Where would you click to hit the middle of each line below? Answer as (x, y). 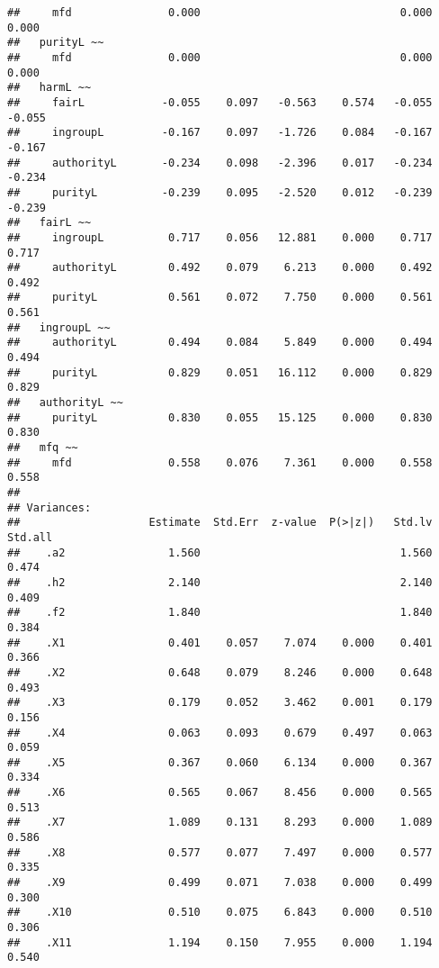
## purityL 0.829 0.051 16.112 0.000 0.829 (220, 372)
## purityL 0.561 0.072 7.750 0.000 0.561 (220, 298)
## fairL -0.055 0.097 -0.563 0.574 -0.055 (220, 102)
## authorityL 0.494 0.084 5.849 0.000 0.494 (220, 343)
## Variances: (49, 507)
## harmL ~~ (49, 88)
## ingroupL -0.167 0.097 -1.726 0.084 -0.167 (220, 133)
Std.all (30, 537)
